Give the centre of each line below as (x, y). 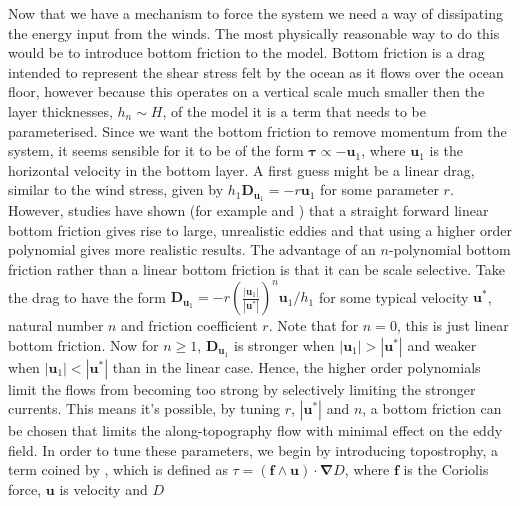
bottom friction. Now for (83, 344)
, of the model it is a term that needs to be (294, 110)
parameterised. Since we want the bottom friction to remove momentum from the (257, 130)
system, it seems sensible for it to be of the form (156, 150)
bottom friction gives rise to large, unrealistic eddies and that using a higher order (260, 229)
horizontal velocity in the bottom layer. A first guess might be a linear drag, (241, 169)
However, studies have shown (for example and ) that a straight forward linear (248, 210)
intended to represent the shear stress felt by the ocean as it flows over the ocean (256, 71)
